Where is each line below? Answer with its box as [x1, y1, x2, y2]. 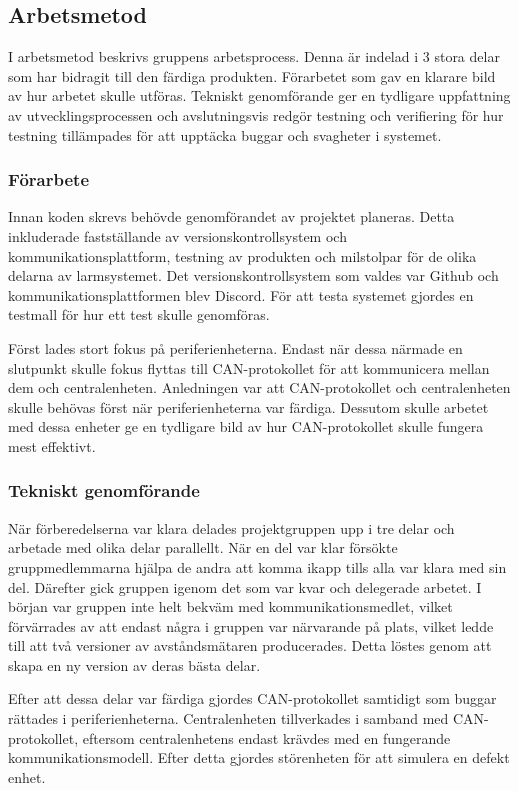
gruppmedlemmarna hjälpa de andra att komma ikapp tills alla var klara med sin [8, 556, 507, 577]
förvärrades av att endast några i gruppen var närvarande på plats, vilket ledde [8, 615, 494, 636]
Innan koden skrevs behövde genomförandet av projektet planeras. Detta [8, 206, 455, 227]
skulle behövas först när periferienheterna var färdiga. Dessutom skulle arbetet [8, 396, 489, 417]
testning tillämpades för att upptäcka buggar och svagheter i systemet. [8, 124, 442, 145]
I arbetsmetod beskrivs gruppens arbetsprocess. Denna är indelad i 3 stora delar [8, 46, 500, 67]
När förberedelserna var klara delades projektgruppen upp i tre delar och [8, 517, 455, 538]
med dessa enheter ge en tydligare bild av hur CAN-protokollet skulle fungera [8, 416, 484, 437]
